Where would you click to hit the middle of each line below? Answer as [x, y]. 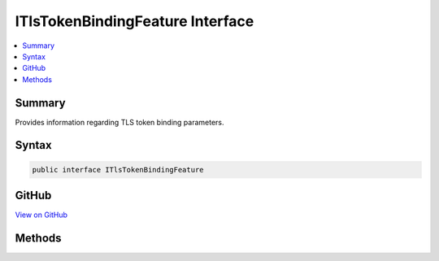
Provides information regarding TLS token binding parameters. [120, 122]
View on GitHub [41, 215]
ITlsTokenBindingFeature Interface [135, 21]
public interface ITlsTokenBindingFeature [118, 170]
